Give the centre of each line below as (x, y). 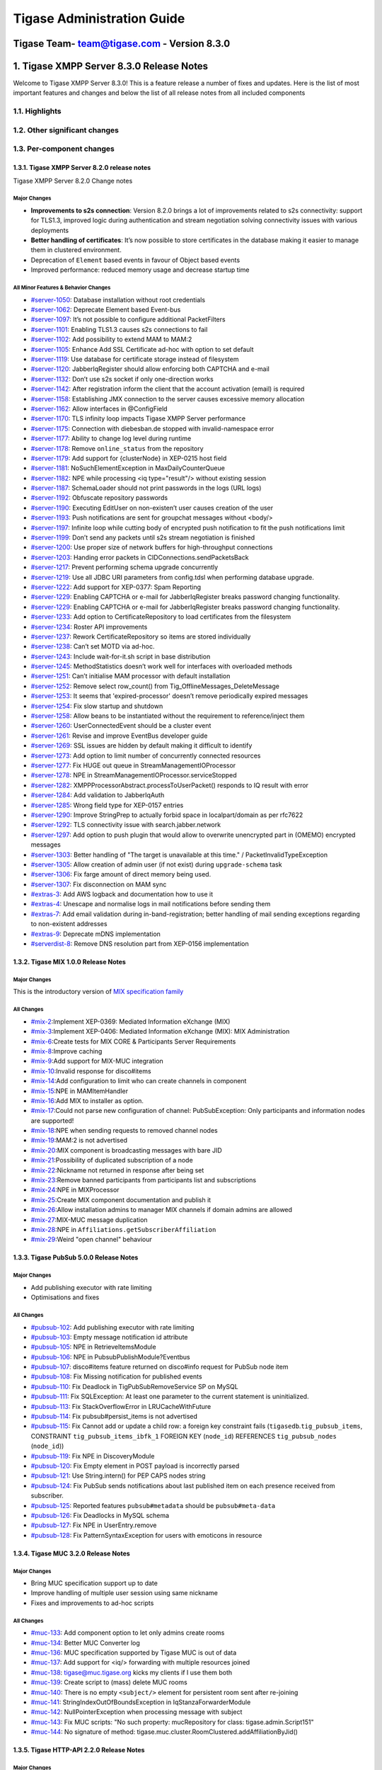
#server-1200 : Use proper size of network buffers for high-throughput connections (152, 547)
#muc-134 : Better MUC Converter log (86, 1643)
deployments (50, 230)
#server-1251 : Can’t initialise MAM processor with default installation (131, 676)
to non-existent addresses (69, 924)
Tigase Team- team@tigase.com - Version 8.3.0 (122, 44)
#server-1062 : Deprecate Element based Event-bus (106, 310)
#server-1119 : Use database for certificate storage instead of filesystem (135, 359)
